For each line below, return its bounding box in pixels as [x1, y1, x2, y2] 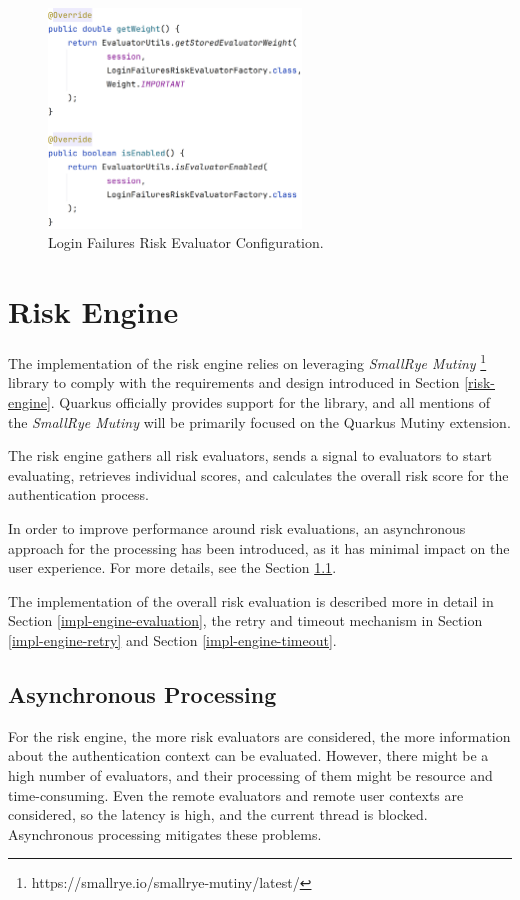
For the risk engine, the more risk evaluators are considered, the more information [8, 725, 511, 746]
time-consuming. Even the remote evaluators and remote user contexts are [8, 784, 464, 805]
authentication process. [8, 484, 149, 505]
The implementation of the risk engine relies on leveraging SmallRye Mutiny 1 [8, 350, 487, 373]
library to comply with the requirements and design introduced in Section [8, 372, 460, 393]
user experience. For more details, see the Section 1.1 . [8, 557, 337, 578]
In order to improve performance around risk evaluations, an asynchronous [8, 517, 466, 538]
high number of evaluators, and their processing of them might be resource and [8, 764, 493, 785]
